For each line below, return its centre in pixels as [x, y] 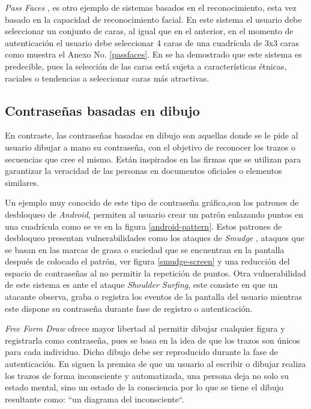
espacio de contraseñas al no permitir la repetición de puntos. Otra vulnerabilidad [155, 273]
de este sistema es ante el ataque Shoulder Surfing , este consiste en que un [141, 285]
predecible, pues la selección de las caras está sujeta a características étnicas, [146, 66]
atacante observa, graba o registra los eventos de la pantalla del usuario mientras [153, 297]
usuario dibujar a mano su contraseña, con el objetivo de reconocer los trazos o [150, 147]
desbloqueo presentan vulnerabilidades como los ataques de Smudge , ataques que [155, 238]
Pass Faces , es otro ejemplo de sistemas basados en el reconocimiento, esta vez [151, 7]
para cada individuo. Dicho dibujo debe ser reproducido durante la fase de [141, 352]
